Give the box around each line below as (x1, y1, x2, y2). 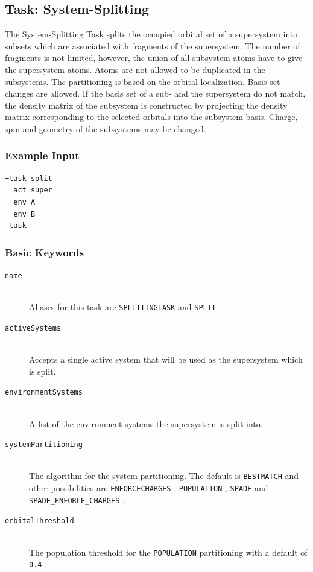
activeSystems (5, 323, 62, 332)
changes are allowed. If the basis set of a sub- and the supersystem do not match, (5, 87, 306, 100)
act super (13, 186, 52, 195)
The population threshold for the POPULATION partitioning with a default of (29, 545, 308, 558)
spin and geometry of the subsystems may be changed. (5, 122, 206, 135)
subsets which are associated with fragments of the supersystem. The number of (5, 39, 300, 52)
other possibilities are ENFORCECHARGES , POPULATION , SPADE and (29, 481, 268, 494)
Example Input (5, 148, 80, 163)
